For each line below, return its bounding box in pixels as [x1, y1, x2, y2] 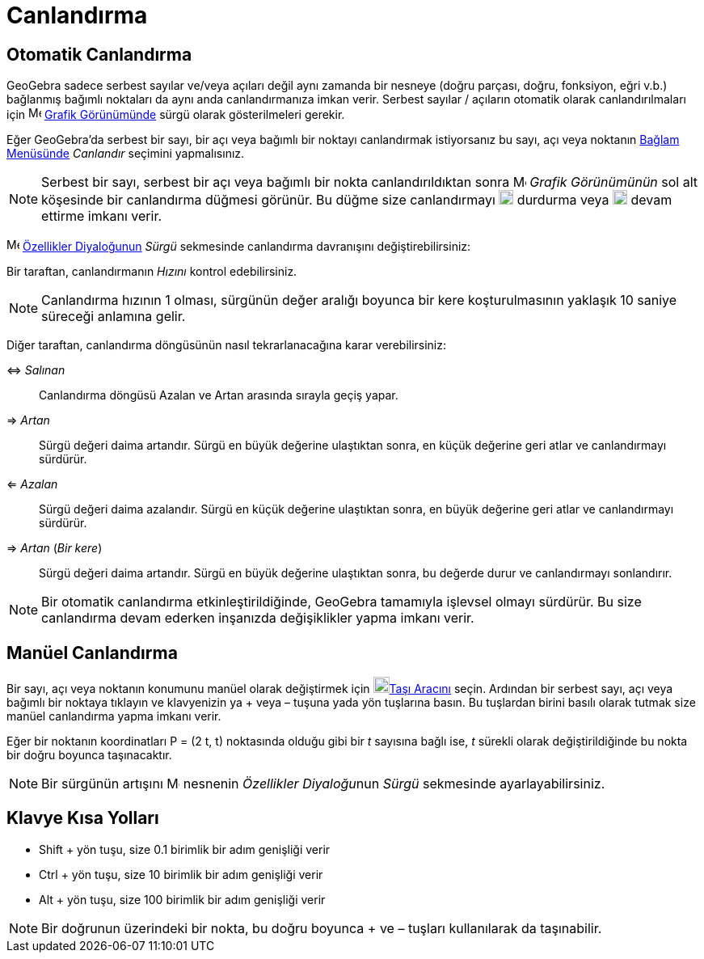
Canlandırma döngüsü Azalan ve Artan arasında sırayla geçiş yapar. [39, 388, 398, 403]
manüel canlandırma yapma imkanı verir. [6, 709, 221, 724]
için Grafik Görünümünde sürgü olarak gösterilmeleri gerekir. [6, 108, 345, 122]
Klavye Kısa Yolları [6, 808, 159, 829]
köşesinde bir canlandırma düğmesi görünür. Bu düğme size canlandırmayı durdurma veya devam [41, 192, 672, 209]
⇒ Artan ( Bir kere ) [6, 541, 103, 556]
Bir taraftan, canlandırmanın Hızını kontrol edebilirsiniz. [6, 264, 297, 279]
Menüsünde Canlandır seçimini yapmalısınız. [6, 146, 245, 161]
